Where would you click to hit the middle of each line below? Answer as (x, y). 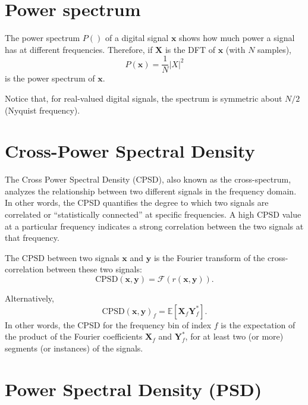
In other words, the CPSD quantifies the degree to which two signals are (137, 202)
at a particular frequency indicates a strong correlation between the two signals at (154, 226)
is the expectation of (258, 324)
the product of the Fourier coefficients (74, 336)
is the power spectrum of (50, 78)
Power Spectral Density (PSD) (133, 389)
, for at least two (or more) (234, 336)
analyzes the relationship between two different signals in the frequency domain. (151, 191)
